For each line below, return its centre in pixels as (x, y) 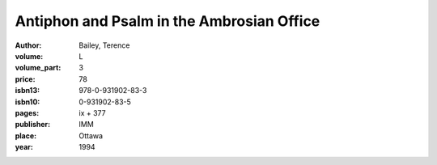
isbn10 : (28, 102)
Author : (28, 45)
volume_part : (38, 68)
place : (26, 135)
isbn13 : (28, 91)
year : (24, 147)
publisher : (33, 125)
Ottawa (91, 135)
